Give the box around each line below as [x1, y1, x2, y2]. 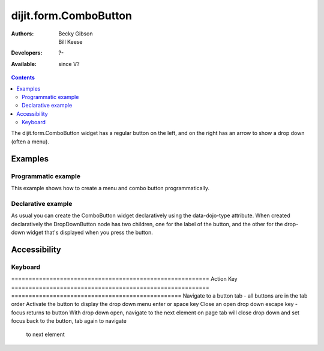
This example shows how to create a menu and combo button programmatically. [11, 185, 210, 191]
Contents [11, 74, 35, 81]
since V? [58, 60, 80, 67]
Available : [11, 60, 37, 67]
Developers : [11, 49, 43, 56]
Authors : [11, 30, 34, 37]
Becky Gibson [58, 30, 93, 37]
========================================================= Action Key [11, 275, 238, 283]
